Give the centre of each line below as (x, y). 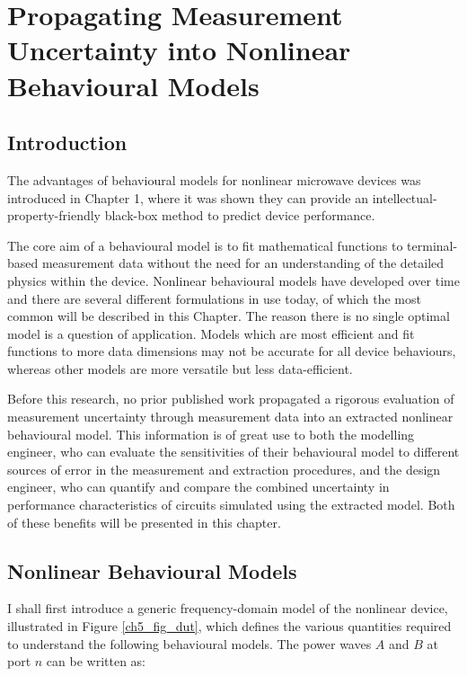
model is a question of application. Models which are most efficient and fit (211, 333)
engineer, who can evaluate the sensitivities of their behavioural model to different (233, 452)
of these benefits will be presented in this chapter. (144, 522)
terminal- (432, 245)
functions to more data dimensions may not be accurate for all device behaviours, (232, 351)
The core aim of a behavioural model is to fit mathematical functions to (205, 245)
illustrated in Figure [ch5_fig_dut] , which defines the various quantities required (229, 626)
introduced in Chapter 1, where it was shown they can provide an (188, 197)
